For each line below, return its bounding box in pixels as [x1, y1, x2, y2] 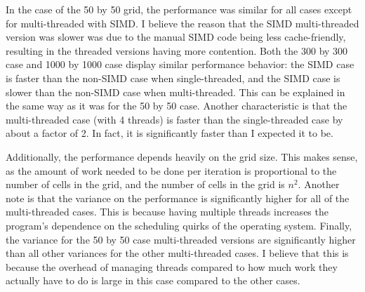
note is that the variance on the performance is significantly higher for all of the [6, 190, 350, 205]
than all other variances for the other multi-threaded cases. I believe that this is [6, 246, 349, 260]
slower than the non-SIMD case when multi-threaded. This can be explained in [6, 84, 345, 99]
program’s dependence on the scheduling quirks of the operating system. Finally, [6, 218, 352, 232]
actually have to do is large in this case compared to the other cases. [6, 273, 300, 288]
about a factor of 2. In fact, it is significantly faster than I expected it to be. [6, 126, 333, 140]
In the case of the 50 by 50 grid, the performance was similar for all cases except [6, 2, 352, 16]
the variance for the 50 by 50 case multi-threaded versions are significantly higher [6, 232, 356, 246]
